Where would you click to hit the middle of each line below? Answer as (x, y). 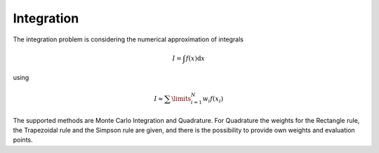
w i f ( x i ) (213, 100)
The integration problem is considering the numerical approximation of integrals (128, 39)
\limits (181, 99)
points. (23, 140)
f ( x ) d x (195, 58)
